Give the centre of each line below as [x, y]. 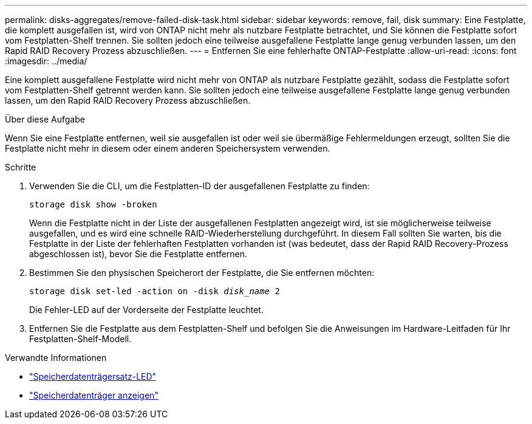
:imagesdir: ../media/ [46, 61]
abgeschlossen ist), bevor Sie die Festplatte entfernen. [138, 254]
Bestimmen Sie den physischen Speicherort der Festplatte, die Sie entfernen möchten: [202, 273]
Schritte [21, 167]
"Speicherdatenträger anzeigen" [94, 395]
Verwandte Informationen [56, 358]
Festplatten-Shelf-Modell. [80, 339]
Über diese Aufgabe [45, 119]
